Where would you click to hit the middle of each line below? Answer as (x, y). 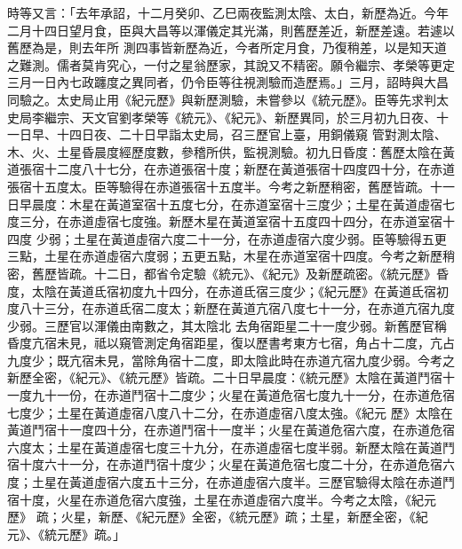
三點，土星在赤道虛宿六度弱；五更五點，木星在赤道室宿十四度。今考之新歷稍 (231, 256)
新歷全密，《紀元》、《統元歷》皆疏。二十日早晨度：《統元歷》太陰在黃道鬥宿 (225, 377)
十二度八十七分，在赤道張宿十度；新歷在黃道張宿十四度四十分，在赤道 (249, 169)
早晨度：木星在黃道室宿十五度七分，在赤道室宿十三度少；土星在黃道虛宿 (231, 204)
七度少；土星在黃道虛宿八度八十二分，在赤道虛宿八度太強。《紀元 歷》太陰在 (230, 412)
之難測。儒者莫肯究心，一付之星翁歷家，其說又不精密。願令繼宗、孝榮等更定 (231, 64)
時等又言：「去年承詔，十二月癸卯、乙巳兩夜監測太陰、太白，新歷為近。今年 (228, 12)
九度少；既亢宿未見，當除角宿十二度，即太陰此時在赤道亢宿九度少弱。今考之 (231, 360)
